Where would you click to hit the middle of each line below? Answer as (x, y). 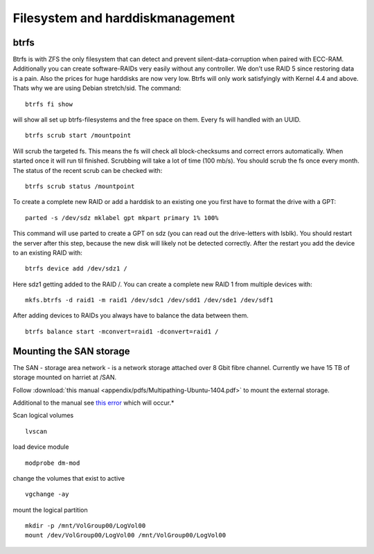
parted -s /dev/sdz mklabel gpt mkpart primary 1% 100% (122, 218)
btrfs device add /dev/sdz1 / (77, 269)
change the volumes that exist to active (69, 478)
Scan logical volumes (43, 416)
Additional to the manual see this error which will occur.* (93, 403)
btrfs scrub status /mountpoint (80, 186)
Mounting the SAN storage (72, 351)
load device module (41, 447)
